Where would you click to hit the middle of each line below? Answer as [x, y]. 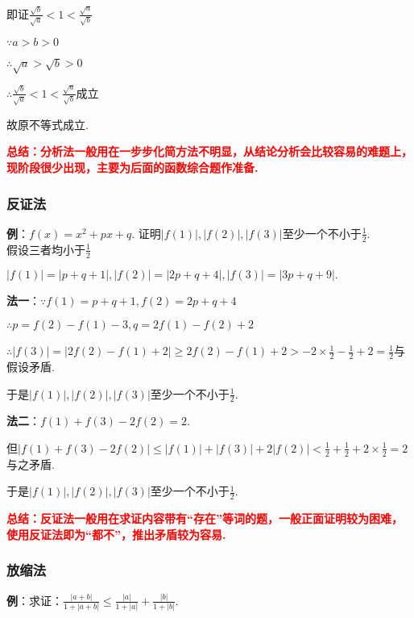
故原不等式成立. [48, 124]
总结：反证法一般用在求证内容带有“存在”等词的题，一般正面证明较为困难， [205, 518]
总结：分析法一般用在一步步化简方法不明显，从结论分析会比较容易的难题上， [209, 151]
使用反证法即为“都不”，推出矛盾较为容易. [116, 534]
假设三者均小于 [46, 249]
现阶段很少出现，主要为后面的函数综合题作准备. [132, 167]
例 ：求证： [35, 600]
